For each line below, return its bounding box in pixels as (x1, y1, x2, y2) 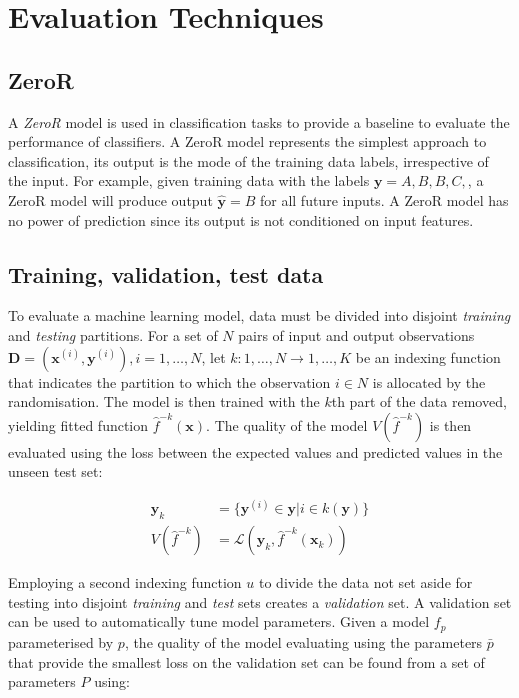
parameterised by (8, 631, 114, 652)
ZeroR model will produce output (8, 189, 213, 210)
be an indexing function (355, 346, 501, 367)
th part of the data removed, (331, 391, 507, 412)
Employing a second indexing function (8, 572, 242, 593)
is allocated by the (372, 371, 486, 392)
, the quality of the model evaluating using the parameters (124, 631, 483, 652)
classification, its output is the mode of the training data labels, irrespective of (8, 150, 489, 171)
